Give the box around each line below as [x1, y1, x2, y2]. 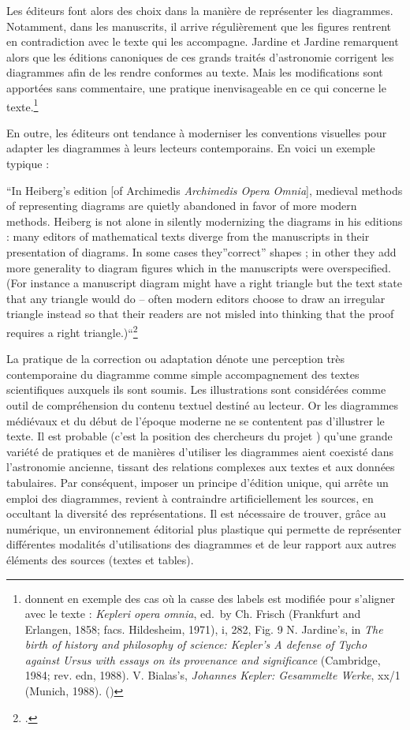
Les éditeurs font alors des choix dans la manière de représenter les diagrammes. [6, 2, 393, 18]
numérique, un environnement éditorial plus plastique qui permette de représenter [6, 520, 402, 537]
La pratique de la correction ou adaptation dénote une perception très [6, 350, 345, 367]
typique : [6, 155, 50, 171]
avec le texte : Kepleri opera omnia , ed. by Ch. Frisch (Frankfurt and [24, 605, 361, 622]
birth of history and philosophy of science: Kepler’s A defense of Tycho [24, 636, 367, 653]
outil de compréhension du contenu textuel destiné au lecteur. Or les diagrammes [6, 396, 399, 413]
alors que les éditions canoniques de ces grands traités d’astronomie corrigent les [6, 48, 394, 65]
